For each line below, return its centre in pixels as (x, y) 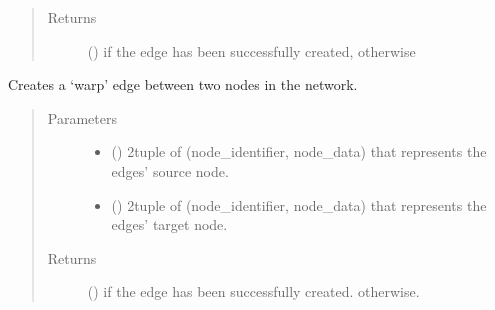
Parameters (82, 117)
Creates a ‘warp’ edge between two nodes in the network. (183, 84)
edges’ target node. (169, 224)
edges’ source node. (170, 170)
